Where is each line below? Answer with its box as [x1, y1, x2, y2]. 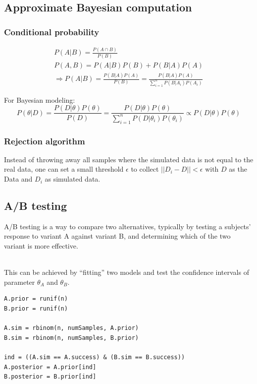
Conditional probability [4, 25, 100, 38]
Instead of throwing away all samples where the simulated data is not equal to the [4, 154, 254, 164]
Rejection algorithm [4, 134, 85, 147]
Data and [4, 174, 33, 184]
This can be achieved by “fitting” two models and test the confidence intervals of [4, 267, 249, 277]
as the [229, 164, 247, 174]
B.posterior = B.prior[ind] [4, 373, 97, 381]
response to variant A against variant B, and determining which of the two [4, 231, 231, 241]
